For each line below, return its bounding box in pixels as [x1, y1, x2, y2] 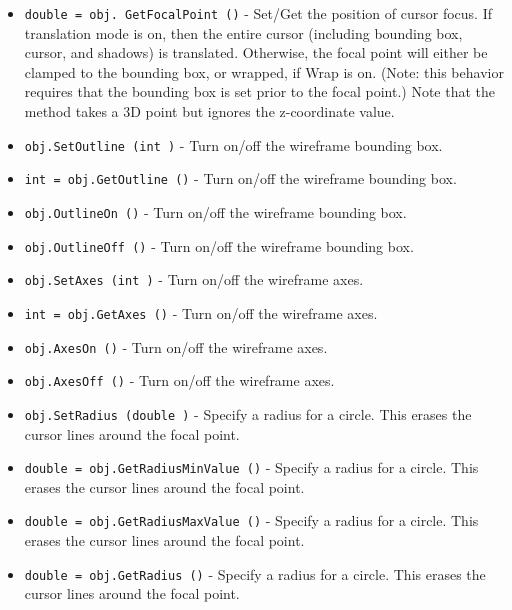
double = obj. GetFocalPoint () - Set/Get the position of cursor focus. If [24, 3, 492, 23]
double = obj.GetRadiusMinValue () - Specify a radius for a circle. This [24, 457, 479, 478]
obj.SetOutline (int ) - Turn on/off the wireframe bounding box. [24, 134, 443, 155]
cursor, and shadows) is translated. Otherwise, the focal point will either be [24, 42, 488, 63]
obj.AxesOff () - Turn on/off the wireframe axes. [24, 370, 335, 391]
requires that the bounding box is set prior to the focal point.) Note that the [24, 81, 495, 102]
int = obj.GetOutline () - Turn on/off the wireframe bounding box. [24, 168, 457, 189]
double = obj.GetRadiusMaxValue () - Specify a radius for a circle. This [24, 510, 479, 531]
